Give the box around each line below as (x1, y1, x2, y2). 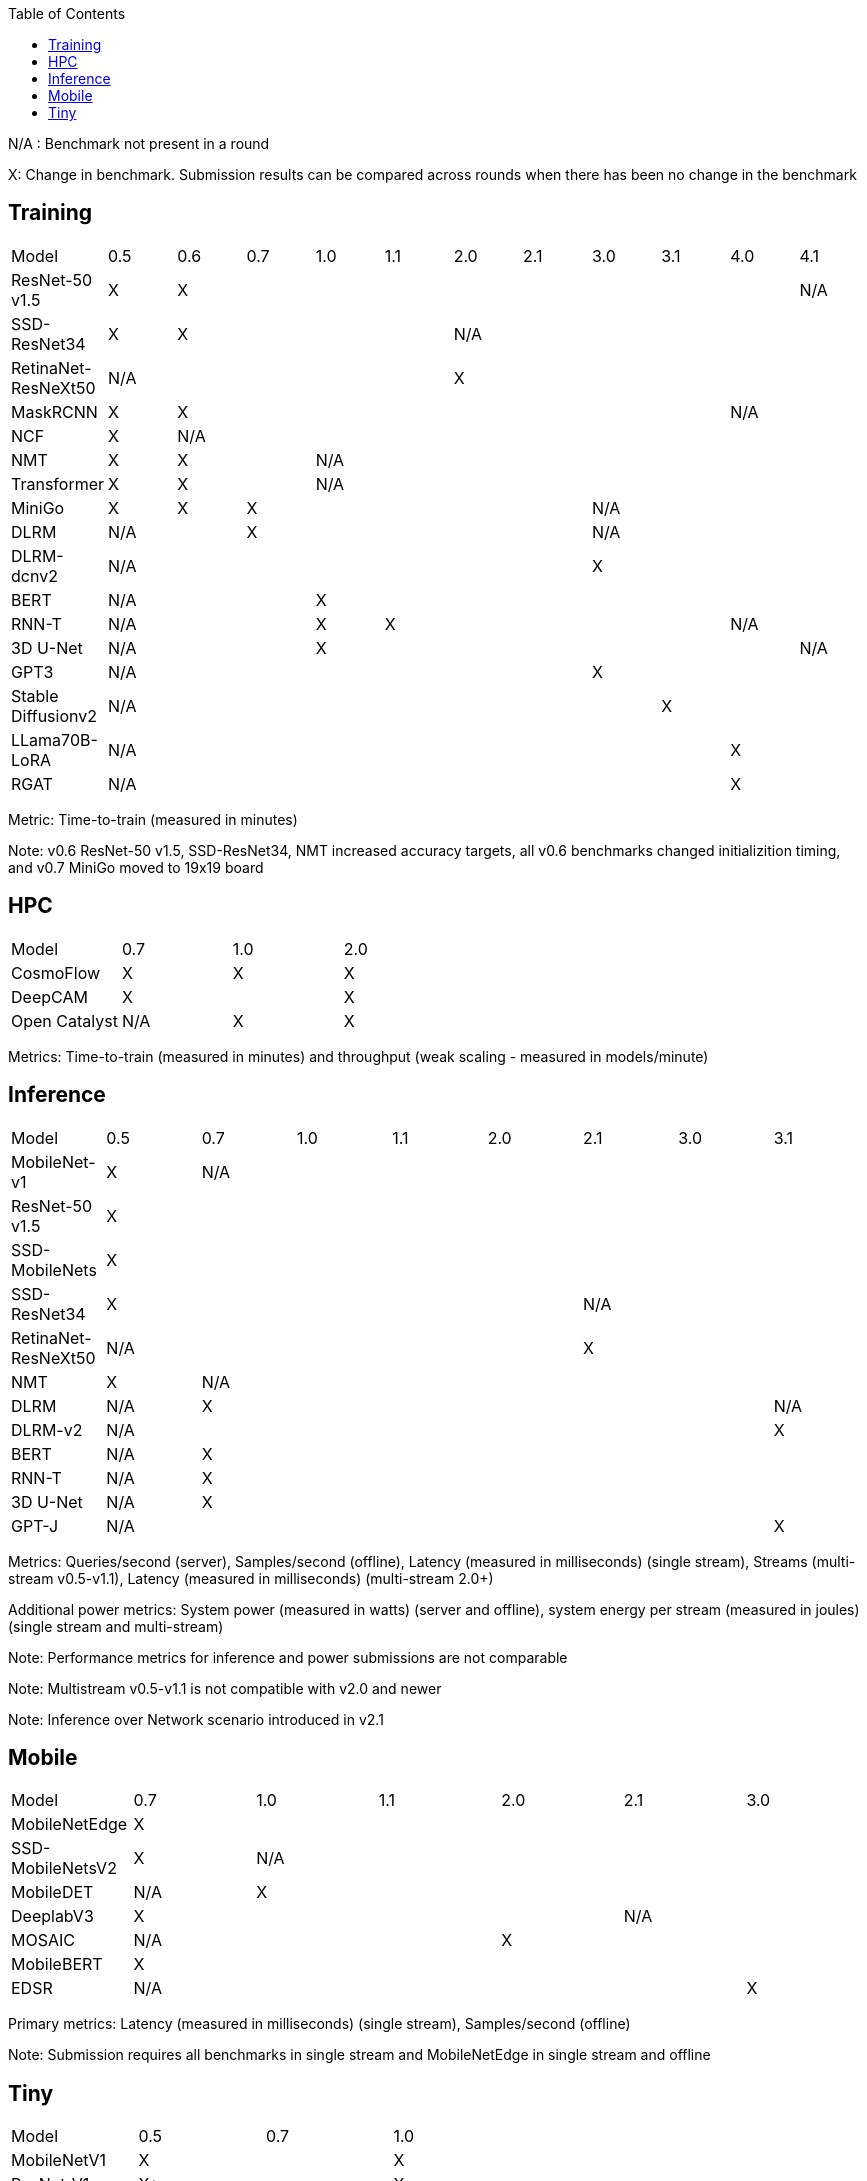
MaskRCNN (11, 401, 98, 422)
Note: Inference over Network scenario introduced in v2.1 (8, 1710, 384, 1728)
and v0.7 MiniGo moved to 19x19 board (8, 858, 264, 876)
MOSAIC (11, 1930, 75, 1951)
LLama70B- (11, 729, 98, 750)
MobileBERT (11, 1954, 103, 1975)
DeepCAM (11, 986, 88, 1007)
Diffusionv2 (11, 705, 97, 726)
